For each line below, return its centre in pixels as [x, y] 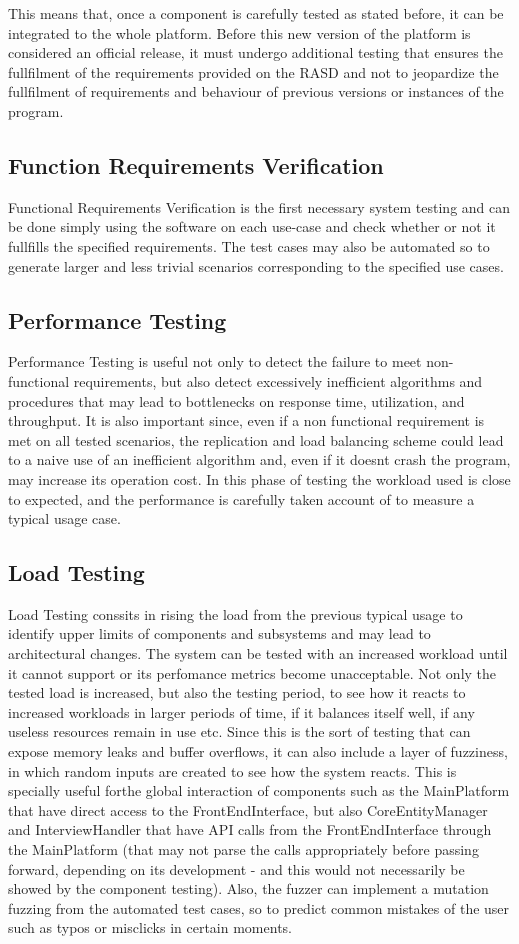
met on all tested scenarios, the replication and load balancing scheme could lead [256, 439]
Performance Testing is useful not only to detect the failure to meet [215, 361]
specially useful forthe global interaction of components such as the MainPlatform [259, 790]
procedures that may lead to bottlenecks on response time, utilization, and [236, 400]
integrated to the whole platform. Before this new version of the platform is [239, 32]
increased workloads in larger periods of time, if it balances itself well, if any [241, 711]
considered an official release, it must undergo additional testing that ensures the [255, 52]
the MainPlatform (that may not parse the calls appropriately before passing [243, 849]
